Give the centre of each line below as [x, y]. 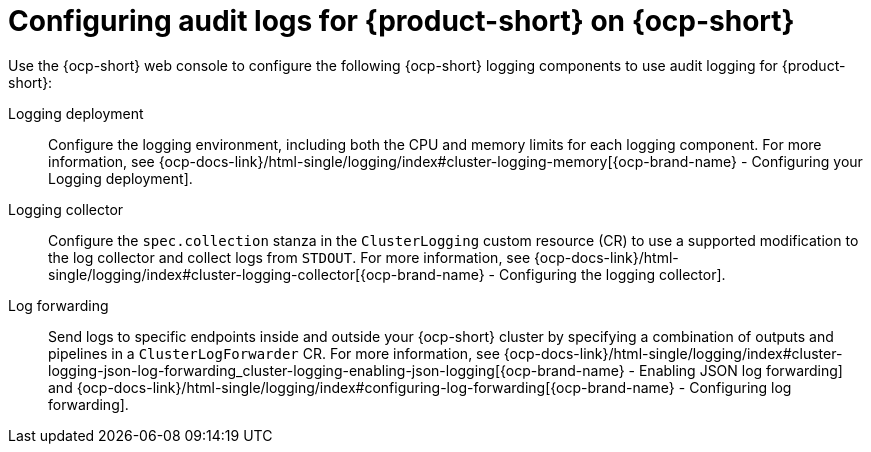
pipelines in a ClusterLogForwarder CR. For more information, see [274, 353]
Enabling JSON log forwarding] [740, 370]
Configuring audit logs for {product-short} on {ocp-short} [401, 21]
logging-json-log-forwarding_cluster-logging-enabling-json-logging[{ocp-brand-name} [336, 370]
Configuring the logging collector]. [612, 274]
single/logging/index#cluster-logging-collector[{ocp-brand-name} [266, 274]
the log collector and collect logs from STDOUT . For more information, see [289, 257]
